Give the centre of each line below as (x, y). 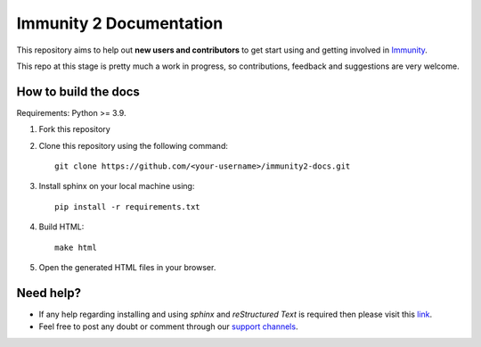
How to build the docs (78, 91)
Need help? (49, 293)
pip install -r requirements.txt (127, 207)
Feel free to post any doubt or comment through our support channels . (168, 326)
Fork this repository (74, 129)
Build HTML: (61, 227)
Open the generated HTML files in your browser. (127, 267)
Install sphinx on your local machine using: (117, 186)
